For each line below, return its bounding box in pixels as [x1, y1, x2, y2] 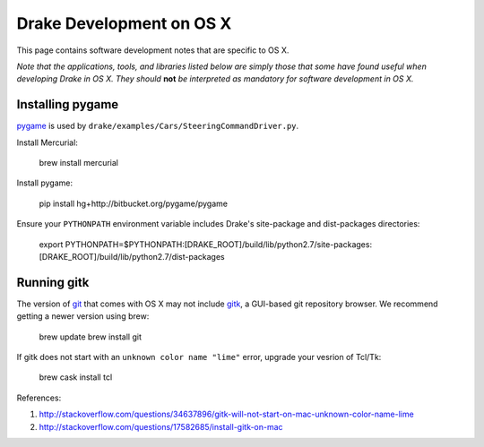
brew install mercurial [39, 158, 118, 168]
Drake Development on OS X [16, 13, 232, 33]
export [39, 238, 64, 250]
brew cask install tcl [39, 372, 113, 383]
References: [16, 392, 62, 403]
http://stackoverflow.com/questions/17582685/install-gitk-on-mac [39, 421, 283, 432]
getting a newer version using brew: [16, 311, 150, 322]
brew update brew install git [39, 331, 143, 342]
